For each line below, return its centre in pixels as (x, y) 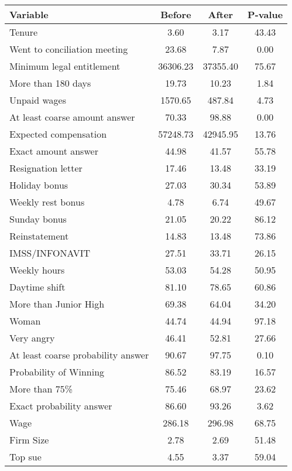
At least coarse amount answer (72, 117)
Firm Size (29, 440)
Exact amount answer (54, 151)
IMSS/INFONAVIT (50, 253)
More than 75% (41, 389)
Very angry (32, 338)
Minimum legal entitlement (65, 66)
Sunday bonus (38, 219)
